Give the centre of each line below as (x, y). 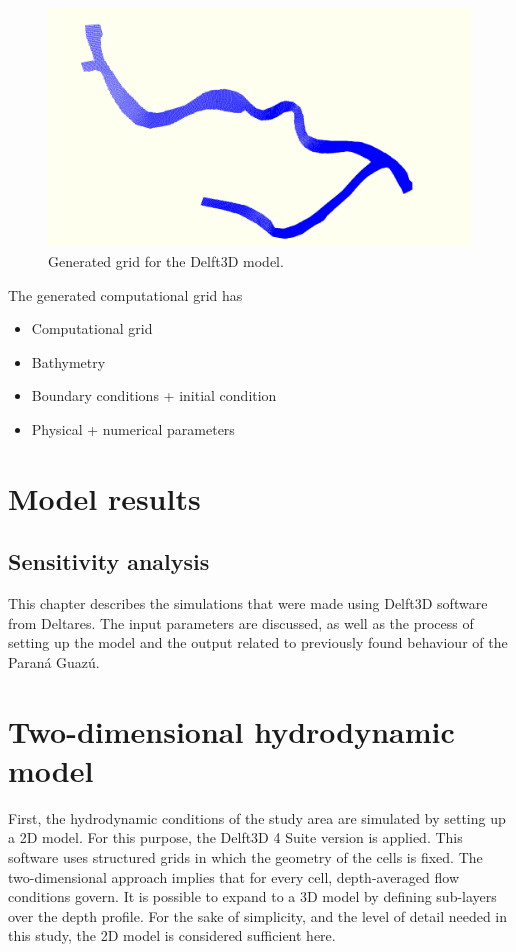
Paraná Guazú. (54, 661)
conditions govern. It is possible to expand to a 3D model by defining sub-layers (252, 896)
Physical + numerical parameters (133, 428)
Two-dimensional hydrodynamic (231, 730)
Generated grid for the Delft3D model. (166, 260)
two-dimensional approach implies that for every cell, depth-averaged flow (234, 876)
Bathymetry (68, 361)
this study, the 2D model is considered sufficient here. (172, 935)
